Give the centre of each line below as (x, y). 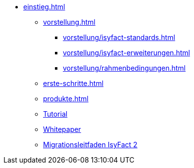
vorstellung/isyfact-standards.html (119, 37)
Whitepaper (62, 129)
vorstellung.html (69, 22)
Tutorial (55, 114)
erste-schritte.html (73, 83)
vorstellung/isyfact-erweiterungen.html (126, 53)
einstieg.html (44, 7)
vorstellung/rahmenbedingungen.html (124, 68)
